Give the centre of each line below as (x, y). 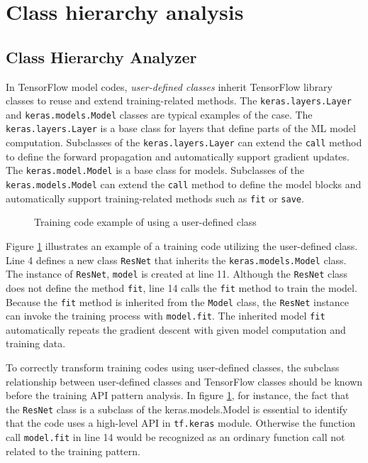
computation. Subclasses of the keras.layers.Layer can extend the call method (184, 142)
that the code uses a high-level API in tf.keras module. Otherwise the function (180, 423)
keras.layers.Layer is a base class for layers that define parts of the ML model (181, 128)
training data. (36, 343)
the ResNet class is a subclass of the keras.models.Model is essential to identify (177, 409)
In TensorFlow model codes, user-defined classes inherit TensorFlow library (169, 86)
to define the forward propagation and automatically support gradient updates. (178, 156)
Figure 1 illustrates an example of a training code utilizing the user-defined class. (182, 245)
